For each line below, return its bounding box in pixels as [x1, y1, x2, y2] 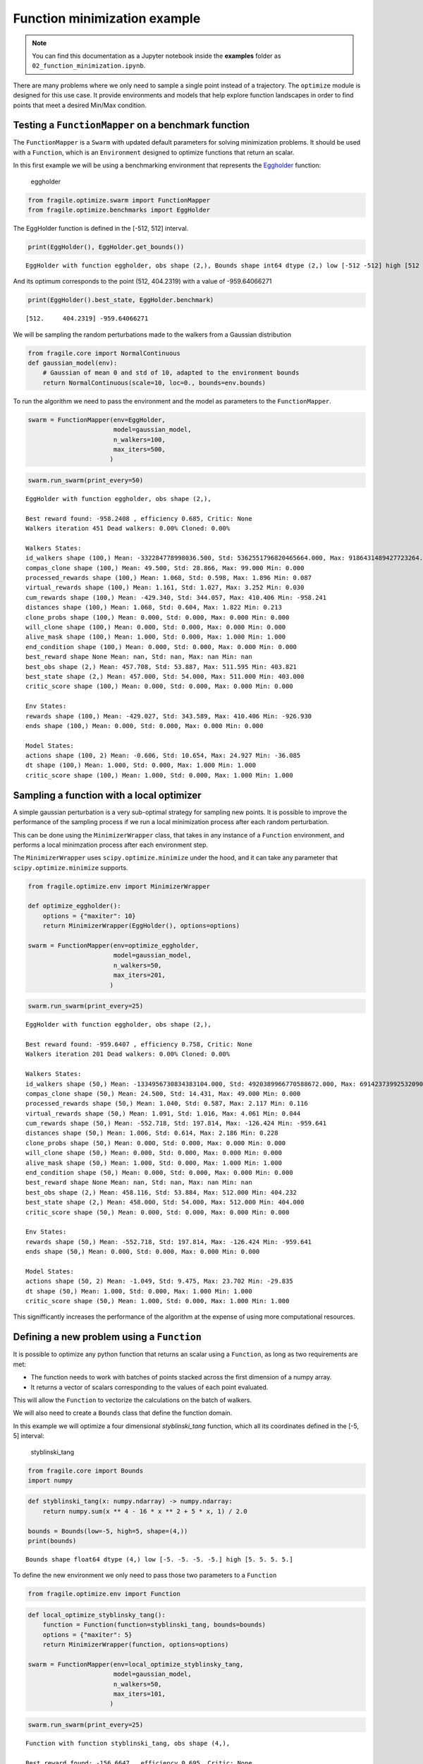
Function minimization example [13, 11, 201, 26]
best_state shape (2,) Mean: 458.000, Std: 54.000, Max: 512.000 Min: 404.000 [25, 1198, 305, 1207]
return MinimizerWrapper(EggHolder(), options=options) [42, 922, 240, 930]
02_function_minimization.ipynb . [32, 61, 146, 70]
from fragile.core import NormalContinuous [27, 349, 181, 357]
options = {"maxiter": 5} [42, 1631, 133, 1638]
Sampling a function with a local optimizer [13, 789, 202, 801]
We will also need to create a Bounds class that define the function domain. [13, 1408, 233, 1418]
